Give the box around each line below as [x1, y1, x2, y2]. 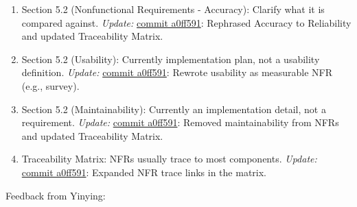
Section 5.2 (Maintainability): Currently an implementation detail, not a [21, 101, 326, 116]
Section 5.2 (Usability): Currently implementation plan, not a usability [21, 51, 320, 66]
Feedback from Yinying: [5, 188, 106, 202]
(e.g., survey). [21, 78, 80, 93]
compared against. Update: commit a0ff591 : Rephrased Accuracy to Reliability [21, 15, 352, 29]
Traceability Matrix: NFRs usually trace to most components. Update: [21, 151, 317, 166]
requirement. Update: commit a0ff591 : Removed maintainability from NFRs [21, 115, 339, 130]
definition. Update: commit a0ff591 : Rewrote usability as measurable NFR [21, 65, 333, 80]
